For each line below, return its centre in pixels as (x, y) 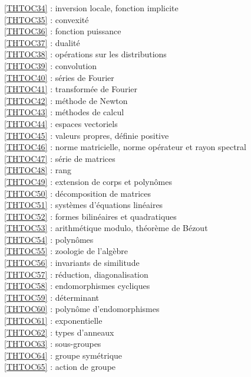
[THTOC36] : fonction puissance (63, 31)
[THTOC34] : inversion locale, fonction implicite (91, 8)
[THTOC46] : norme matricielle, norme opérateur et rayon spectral (125, 147)
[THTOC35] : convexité (47, 19)
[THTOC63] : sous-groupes (53, 344)
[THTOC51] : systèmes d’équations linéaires (84, 205)
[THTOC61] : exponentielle (53, 321)
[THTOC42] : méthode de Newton (66, 100)
